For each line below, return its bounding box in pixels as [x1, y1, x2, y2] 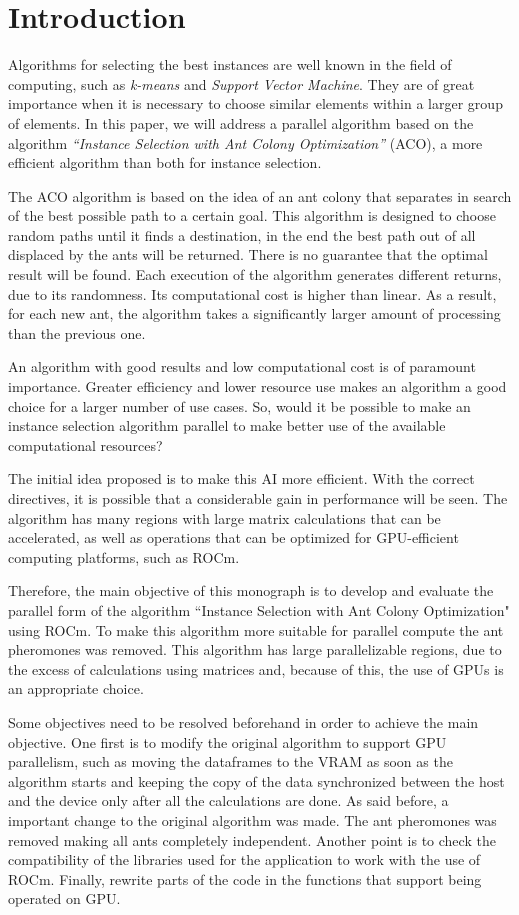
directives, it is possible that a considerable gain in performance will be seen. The [8, 488, 508, 508]
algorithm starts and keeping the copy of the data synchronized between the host [8, 770, 505, 791]
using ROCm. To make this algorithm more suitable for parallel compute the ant [8, 619, 504, 640]
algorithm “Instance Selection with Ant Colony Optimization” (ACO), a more [8, 132, 483, 153]
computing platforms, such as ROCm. [8, 546, 240, 567]
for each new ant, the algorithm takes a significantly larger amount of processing [8, 303, 501, 324]
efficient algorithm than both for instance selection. [8, 152, 322, 173]
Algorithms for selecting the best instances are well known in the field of [8, 54, 452, 75]
